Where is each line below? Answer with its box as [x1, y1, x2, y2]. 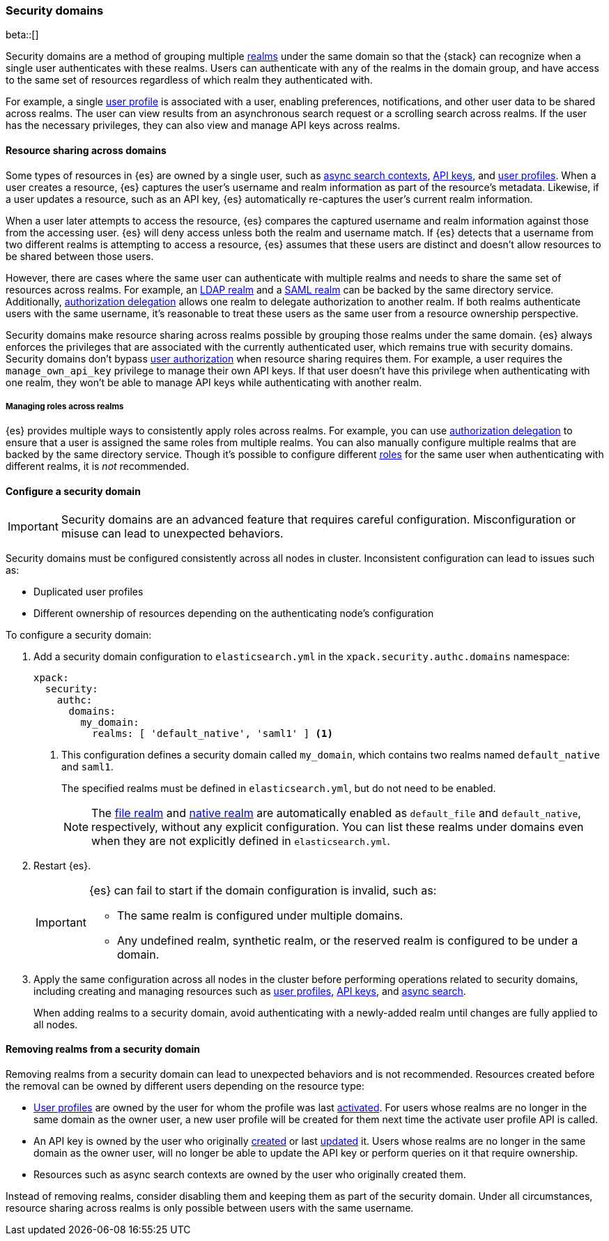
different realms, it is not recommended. [6, 460, 190, 473]
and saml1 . [61, 760, 114, 772]
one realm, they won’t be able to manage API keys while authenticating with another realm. [6, 376, 422, 388]
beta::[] [6, 29, 39, 41]
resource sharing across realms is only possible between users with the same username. [6, 1201, 414, 1214]
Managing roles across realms [6, 401, 124, 411]
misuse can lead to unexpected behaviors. [61, 526, 284, 540]
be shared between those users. [6, 250, 154, 262]
